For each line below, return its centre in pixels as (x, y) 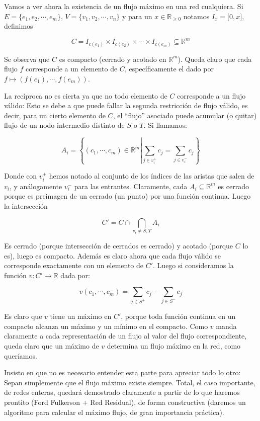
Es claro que (23, 316)
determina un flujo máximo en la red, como (174, 346)
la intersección (26, 206)
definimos (19, 26)
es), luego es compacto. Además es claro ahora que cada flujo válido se (112, 255)
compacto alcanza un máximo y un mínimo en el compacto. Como (106, 326)
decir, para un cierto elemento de (55, 115)
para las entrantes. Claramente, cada (131, 186)
